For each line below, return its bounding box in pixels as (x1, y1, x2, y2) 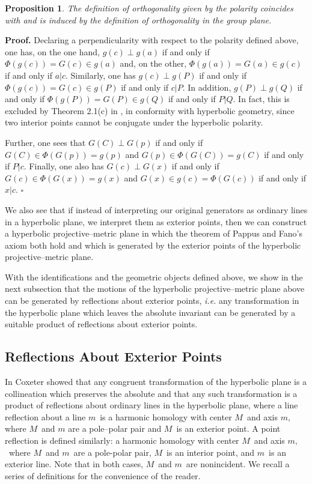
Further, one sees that (5, 136, 86, 148)
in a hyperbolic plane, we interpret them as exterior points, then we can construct (5, 215, 307, 228)
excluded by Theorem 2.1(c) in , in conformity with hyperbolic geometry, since (5, 104, 295, 116)
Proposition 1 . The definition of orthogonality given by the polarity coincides (5, 2, 293, 14)
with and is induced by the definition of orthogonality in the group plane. (5, 13, 272, 26)
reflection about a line (5, 410, 86, 423)
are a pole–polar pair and (68, 422, 162, 435)
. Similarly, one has (66, 68, 136, 81)
